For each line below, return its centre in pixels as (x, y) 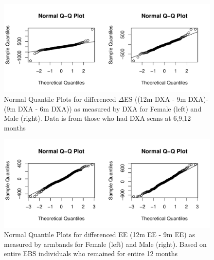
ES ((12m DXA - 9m (155, 99)
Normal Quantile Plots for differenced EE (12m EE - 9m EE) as (99, 234)
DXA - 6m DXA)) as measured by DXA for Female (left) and (110, 108)
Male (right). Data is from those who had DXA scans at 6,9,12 (98, 118)
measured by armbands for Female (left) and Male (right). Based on (105, 244)
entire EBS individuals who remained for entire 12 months (91, 253)
